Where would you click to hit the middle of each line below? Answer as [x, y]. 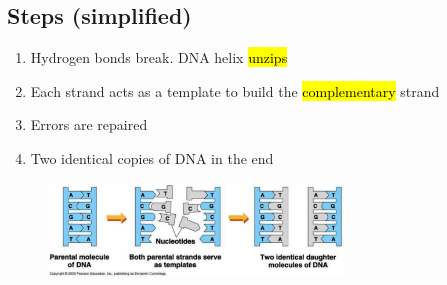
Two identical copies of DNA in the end [152, 157]
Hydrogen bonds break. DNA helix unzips [159, 57]
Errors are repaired [89, 124]
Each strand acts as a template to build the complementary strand [235, 90]
